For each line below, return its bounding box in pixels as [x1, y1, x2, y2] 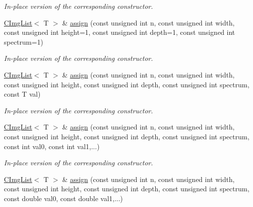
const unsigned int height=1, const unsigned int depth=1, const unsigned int [4, 27, 235, 37]
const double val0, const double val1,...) [4, 193, 123, 203]
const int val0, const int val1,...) [4, 141, 100, 151]
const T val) [4, 89, 41, 99]
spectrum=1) [4, 36, 43, 47]
